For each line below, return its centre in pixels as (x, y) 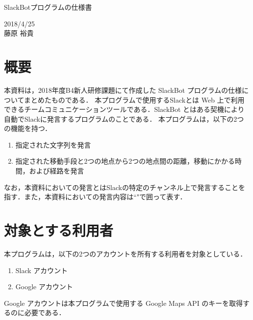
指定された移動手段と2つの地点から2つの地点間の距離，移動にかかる (125, 161)
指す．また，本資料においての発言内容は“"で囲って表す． (95, 197)
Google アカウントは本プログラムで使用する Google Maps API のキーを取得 (124, 303)
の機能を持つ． (28, 128)
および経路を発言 (57, 171)
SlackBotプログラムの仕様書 (48, 7)
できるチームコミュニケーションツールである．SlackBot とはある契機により (124, 109)
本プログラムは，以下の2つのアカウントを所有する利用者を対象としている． (126, 253)
